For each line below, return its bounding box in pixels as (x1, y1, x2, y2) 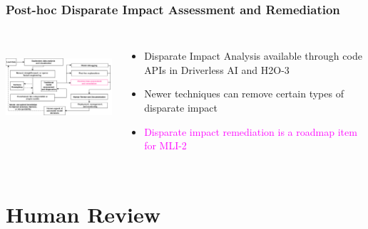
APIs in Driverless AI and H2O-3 (144, 62, 290, 77)
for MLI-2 (144, 138, 187, 153)
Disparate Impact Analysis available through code (144, 48, 362, 63)
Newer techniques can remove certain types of (144, 86, 344, 101)
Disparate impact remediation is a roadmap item (144, 124, 357, 139)
